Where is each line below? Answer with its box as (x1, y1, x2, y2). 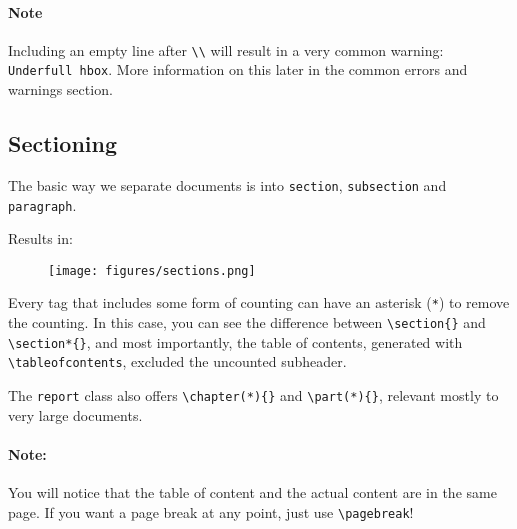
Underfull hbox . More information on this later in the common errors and (8, 59, 468, 80)
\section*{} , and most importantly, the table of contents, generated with (8, 331, 463, 352)
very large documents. (8, 404, 143, 425)
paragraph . (8, 194, 77, 215)
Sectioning (8, 128, 117, 159)
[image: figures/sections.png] (48, 263, 256, 278)
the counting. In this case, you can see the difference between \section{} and (8, 312, 486, 333)
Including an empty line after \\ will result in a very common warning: (8, 39, 444, 60)
